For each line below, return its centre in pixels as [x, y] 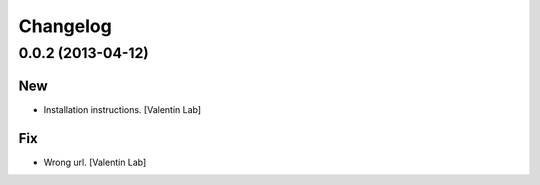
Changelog [65, 26]
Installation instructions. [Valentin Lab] [122, 109]
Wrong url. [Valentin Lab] [95, 162]
